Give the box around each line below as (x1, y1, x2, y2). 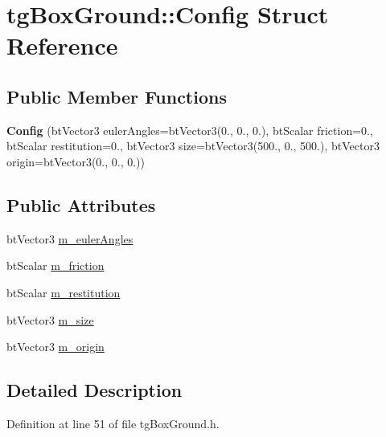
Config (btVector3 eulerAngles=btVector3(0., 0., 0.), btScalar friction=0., (6, 121, 373, 138)
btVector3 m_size (6, 311, 94, 328)
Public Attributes (6, 192, 156, 217)
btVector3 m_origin (6, 338, 105, 355)
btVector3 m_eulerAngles (6, 230, 133, 247)
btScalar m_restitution (6, 284, 121, 300)
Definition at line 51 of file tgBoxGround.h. (6, 415, 220, 431)
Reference (6, 29, 118, 62)
